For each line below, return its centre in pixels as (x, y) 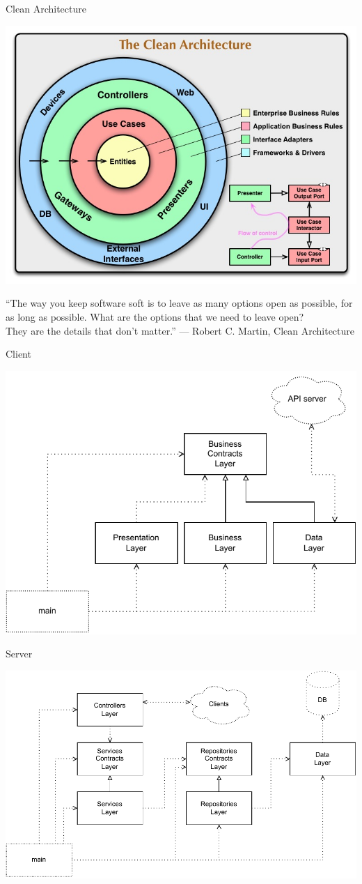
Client (18, 354)
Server (19, 654)
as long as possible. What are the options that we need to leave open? (155, 316)
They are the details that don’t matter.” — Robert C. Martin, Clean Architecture (180, 330)
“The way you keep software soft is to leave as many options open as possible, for (179, 303)
